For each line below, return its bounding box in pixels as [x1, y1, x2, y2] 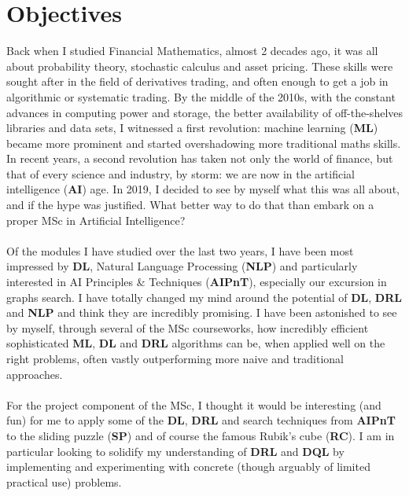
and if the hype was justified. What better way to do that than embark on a [6, 197, 374, 213]
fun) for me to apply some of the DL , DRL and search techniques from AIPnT [6, 412, 396, 428]
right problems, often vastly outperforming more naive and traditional [6, 351, 345, 366]
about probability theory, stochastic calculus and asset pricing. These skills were [6, 57, 393, 74]
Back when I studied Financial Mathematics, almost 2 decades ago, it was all [6, 42, 378, 59]
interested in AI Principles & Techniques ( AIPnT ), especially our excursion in [6, 274, 387, 290]
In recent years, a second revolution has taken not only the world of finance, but [6, 150, 393, 167]
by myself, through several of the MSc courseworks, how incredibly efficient [6, 319, 369, 336]
